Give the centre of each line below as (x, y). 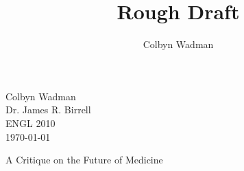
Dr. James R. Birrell (48, 110)
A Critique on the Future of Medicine (84, 160)
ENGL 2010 (30, 123)
